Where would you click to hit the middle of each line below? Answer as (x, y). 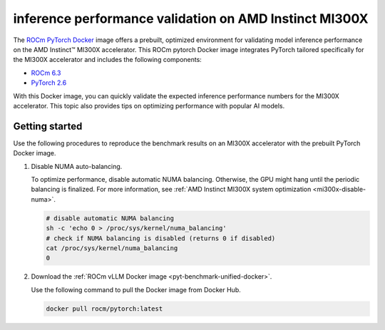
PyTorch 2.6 (49, 83)
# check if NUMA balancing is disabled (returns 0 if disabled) (161, 238)
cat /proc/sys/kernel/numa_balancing (112, 248)
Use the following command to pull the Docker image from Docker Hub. (136, 289)
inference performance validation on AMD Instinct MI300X (191, 19)
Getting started (48, 126)
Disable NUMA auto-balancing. (77, 166)
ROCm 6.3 (46, 73)
